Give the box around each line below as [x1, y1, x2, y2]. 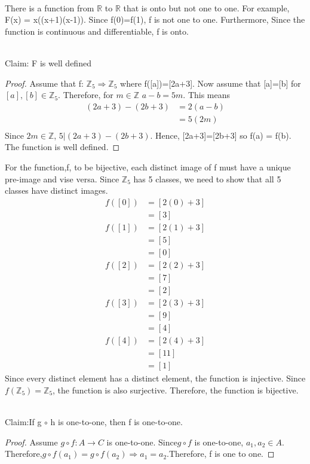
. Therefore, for [58, 88, 113, 101]
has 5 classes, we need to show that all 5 [133, 172, 281, 185]
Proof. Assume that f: [5, 77, 84, 89]
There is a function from [5, 1, 94, 14]
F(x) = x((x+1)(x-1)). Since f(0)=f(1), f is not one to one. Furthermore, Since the [5, 13, 305, 26]
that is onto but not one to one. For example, [123, 1, 290, 14]
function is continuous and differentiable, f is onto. [5, 25, 189, 37]
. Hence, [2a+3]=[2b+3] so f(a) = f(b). [150, 129, 291, 141]
